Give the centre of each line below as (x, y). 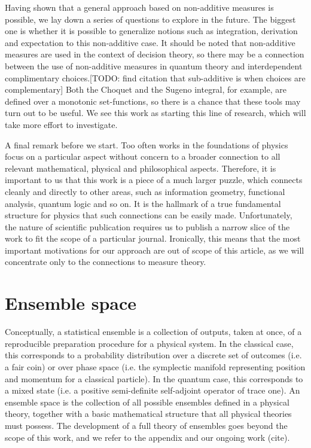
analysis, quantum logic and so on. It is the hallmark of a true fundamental (143, 203)
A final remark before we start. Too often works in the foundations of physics (147, 144)
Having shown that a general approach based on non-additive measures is (139, 7)
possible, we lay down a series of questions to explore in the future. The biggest (150, 19)
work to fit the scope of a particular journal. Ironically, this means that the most (153, 238)
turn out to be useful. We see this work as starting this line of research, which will (155, 113)
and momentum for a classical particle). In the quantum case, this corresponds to (154, 378)
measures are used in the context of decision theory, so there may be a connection (155, 54)
